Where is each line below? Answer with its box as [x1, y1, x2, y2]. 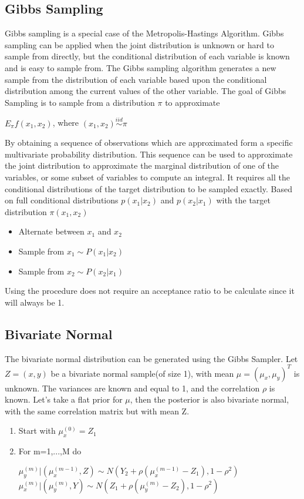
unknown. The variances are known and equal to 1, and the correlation [5, 381, 260, 394]
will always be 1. [5, 296, 65, 308]
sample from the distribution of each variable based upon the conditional [5, 73, 267, 85]
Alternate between [18, 225, 85, 237]
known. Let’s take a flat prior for [5, 393, 123, 406]
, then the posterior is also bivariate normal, [130, 393, 289, 406]
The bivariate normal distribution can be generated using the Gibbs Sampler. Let [5, 352, 298, 364]
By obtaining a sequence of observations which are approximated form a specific [5, 136, 293, 149]
